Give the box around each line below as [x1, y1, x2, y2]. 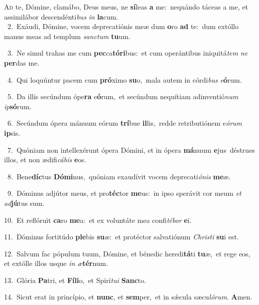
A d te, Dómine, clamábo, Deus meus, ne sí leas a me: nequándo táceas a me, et [4, 2, 248, 12]
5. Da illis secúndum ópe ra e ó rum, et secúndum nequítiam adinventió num [7, 91, 238, 102]
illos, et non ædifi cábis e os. [4, 154, 86, 165]
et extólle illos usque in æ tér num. [4, 258, 108, 268]
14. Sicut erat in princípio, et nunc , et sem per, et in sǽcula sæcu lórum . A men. [4, 291, 252, 302]
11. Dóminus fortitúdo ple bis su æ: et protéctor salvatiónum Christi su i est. [4, 231, 239, 242]
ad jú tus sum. [4, 197, 45, 208]
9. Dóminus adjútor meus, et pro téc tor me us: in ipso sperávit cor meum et [7, 188, 241, 198]
